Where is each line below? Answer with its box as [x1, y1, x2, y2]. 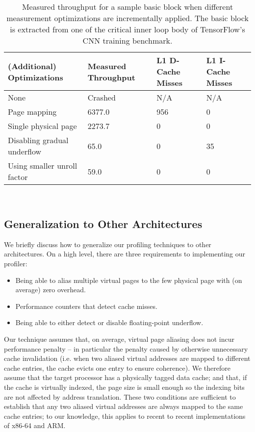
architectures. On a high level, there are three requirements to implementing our [4, 249, 245, 259]
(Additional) [8, 60, 56, 72]
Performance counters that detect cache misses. [15, 301, 157, 311]
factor [8, 171, 28, 182]
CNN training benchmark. [82, 35, 173, 46]
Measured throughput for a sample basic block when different [22, 1, 233, 12]
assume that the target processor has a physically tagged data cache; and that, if [4, 372, 247, 382]
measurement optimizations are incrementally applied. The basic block [6, 12, 249, 24]
